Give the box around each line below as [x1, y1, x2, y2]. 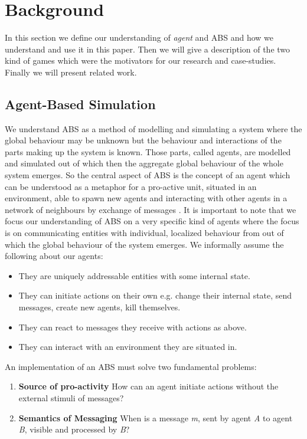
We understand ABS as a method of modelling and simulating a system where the [5, 122, 302, 135]
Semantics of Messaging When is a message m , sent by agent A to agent [18, 411, 293, 424]
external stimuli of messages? [18, 391, 124, 404]
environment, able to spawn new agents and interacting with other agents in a [5, 192, 288, 204]
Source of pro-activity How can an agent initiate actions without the [18, 380, 279, 392]
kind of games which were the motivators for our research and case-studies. [5, 54, 276, 67]
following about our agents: [5, 250, 103, 262]
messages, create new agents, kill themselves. [18, 301, 181, 313]
